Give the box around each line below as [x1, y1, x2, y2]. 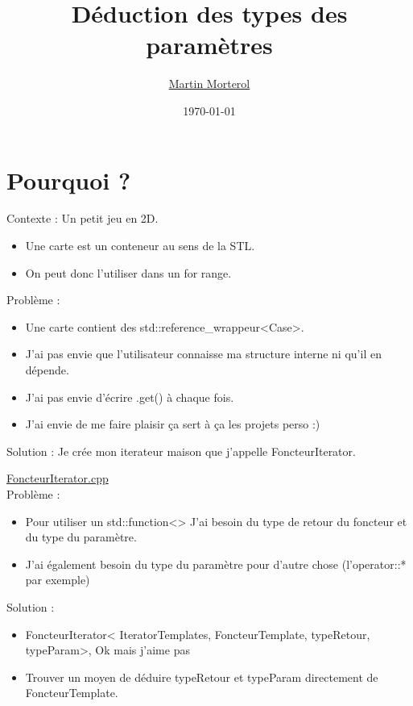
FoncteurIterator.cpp [6, 470, 109, 487]
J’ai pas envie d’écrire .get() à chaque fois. [25, 388, 234, 405]
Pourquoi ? [6, 163, 131, 196]
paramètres [146, 28, 273, 61]
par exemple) [25, 571, 90, 588]
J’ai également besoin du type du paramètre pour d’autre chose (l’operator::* [25, 555, 407, 572]
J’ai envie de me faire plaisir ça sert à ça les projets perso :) [25, 416, 320, 432]
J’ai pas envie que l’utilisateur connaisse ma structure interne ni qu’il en [25, 345, 382, 362]
